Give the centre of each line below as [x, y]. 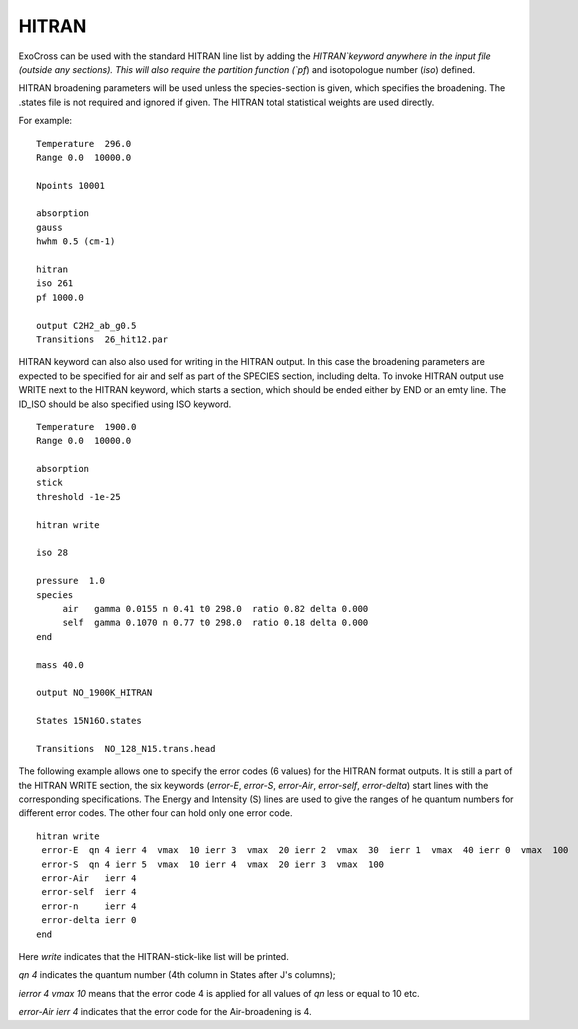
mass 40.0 [60, 664]
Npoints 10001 [70, 185]
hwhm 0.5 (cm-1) [76, 241]
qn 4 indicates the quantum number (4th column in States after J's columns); [177, 975]
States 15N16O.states [89, 721]
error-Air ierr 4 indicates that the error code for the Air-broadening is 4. [165, 1012]
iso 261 [55, 283]
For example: [45, 121]
